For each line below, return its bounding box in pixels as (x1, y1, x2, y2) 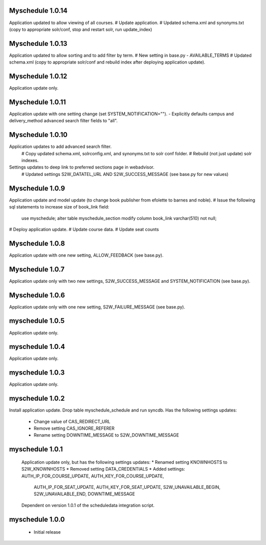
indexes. (21, 158, 39, 164)
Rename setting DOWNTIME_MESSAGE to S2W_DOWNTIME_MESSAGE (33, 432, 179, 438)
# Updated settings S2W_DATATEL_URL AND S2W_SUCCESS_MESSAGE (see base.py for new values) (21, 171, 229, 177)
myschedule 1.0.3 (9, 369, 65, 377)
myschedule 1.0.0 (9, 515, 65, 523)
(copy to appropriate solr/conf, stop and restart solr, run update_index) (9, 26, 152, 32)
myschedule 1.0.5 (9, 317, 65, 325)
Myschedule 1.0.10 (9, 131, 67, 139)
